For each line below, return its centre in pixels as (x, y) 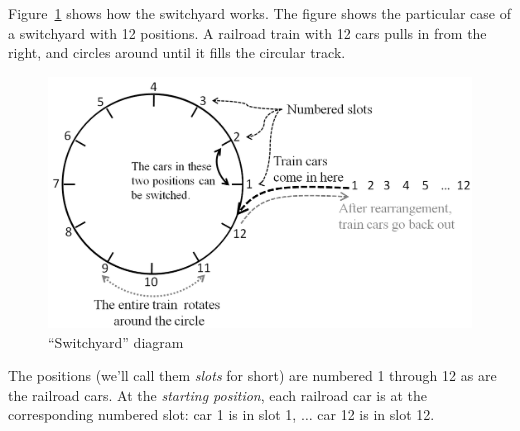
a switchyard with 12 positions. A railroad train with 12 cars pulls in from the (247, 32)
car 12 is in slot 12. (376, 414)
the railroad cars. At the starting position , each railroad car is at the (217, 394)
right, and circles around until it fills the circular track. (177, 52)
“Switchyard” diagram (116, 341)
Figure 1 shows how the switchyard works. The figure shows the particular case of (259, 13)
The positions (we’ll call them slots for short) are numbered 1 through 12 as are (252, 375)
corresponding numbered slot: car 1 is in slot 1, (152, 414)
